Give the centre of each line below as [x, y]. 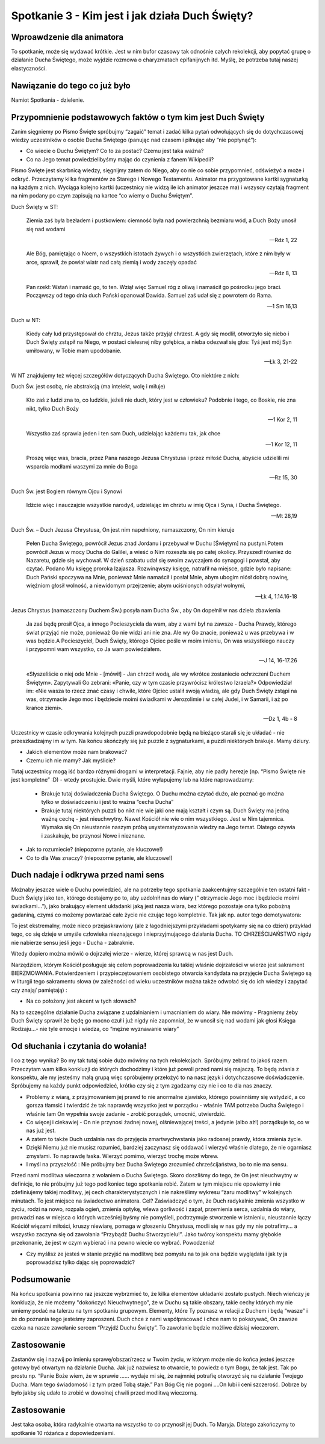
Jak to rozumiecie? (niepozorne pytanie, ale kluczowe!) [94, 850]
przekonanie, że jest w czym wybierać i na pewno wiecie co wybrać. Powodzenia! [113, 1243]
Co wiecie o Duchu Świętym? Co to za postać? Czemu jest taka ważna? [115, 151]
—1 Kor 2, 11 [283, 420]
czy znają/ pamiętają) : [39, 990]
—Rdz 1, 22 [283, 240]
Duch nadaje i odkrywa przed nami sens [88, 875]
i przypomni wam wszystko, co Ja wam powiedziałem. [94, 649]
